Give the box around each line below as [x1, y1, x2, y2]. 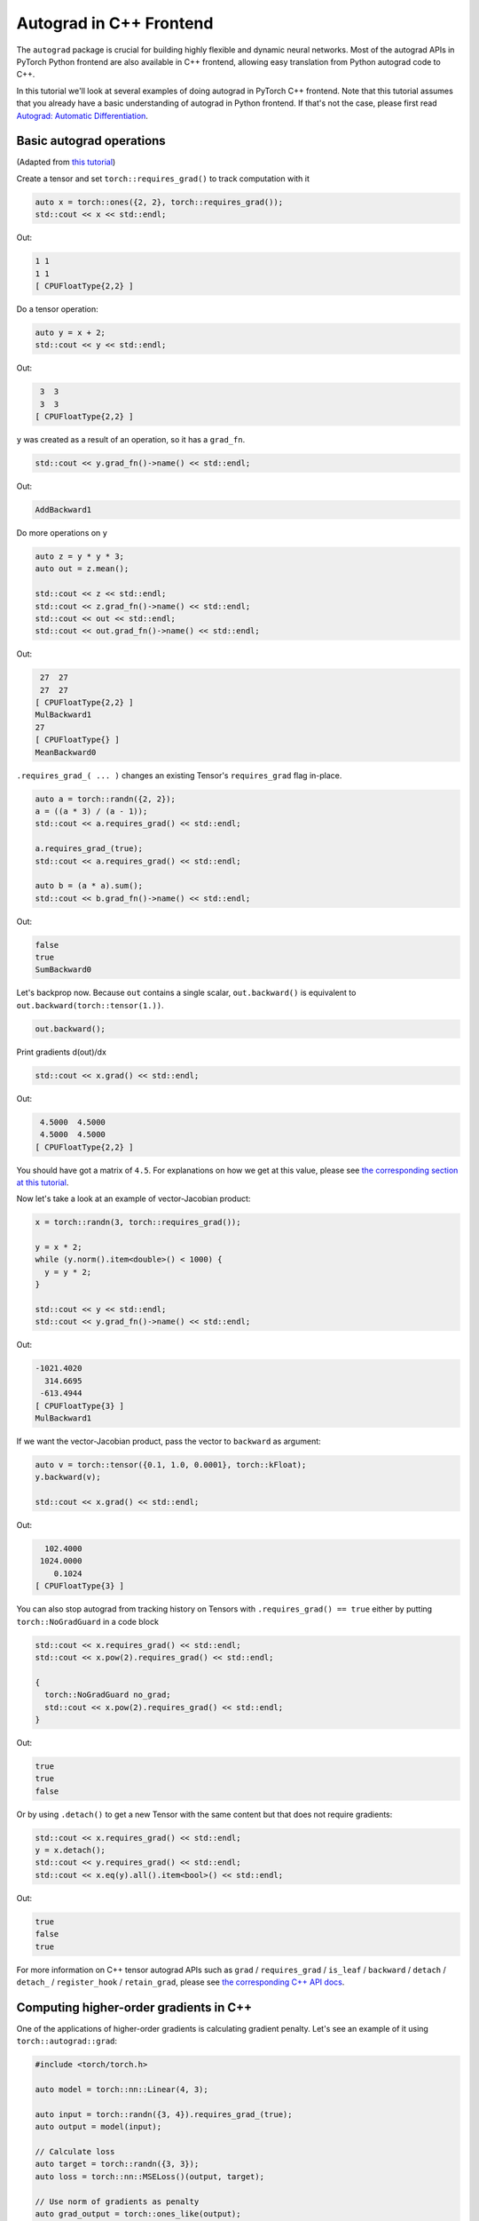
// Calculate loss [35, 2146, 115, 2156]
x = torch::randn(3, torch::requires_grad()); [35, 1217, 241, 1228]
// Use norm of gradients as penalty [35, 2196, 200, 2207]
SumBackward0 [35, 965, 92, 975]
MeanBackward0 [35, 747, 97, 757]
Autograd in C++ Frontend [16, 13, 214, 33]
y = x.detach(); [35, 1845, 106, 1856]
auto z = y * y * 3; [35, 551, 124, 561]
